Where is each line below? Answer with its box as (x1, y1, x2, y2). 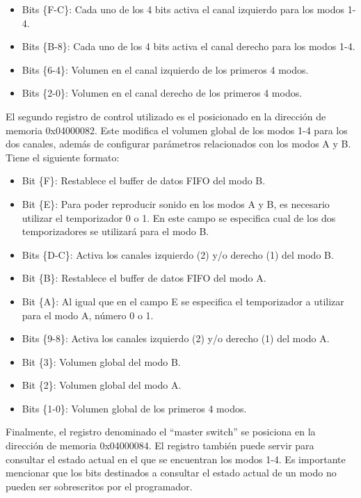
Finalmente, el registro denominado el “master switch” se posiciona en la (6, 424, 316, 439)
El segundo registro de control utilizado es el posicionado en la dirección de (6, 109, 326, 123)
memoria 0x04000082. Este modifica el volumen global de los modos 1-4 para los (6, 122, 348, 137)
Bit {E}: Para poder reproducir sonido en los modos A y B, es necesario (22, 196, 330, 211)
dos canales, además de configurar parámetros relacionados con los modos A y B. (6, 136, 351, 151)
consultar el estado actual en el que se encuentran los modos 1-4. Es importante (6, 451, 346, 466)
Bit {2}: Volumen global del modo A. (22, 378, 182, 392)
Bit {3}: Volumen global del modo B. (22, 354, 181, 369)
